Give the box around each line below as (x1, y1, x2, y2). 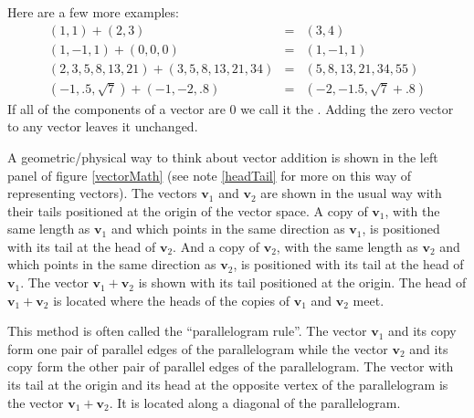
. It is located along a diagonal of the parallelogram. (109, 392, 401, 412)
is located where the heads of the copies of (53, 290, 290, 309)
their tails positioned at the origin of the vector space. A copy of (7, 201, 368, 220)
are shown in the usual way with (260, 183, 442, 203)
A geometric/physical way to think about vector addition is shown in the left (7, 147, 438, 166)
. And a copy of (173, 236, 260, 256)
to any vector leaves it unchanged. (7, 117, 198, 136)
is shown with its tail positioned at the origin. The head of (138, 273, 467, 292)
